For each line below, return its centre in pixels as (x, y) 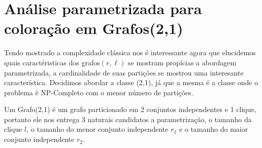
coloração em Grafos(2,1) (94, 28)
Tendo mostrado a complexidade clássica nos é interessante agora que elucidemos (130, 52)
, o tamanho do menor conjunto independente (97, 129)
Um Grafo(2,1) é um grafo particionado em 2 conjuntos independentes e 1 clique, (130, 109)
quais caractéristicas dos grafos (52, 62)
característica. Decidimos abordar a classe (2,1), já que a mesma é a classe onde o (131, 82)
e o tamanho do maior (214, 129)
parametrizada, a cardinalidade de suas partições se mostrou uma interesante (124, 72)
